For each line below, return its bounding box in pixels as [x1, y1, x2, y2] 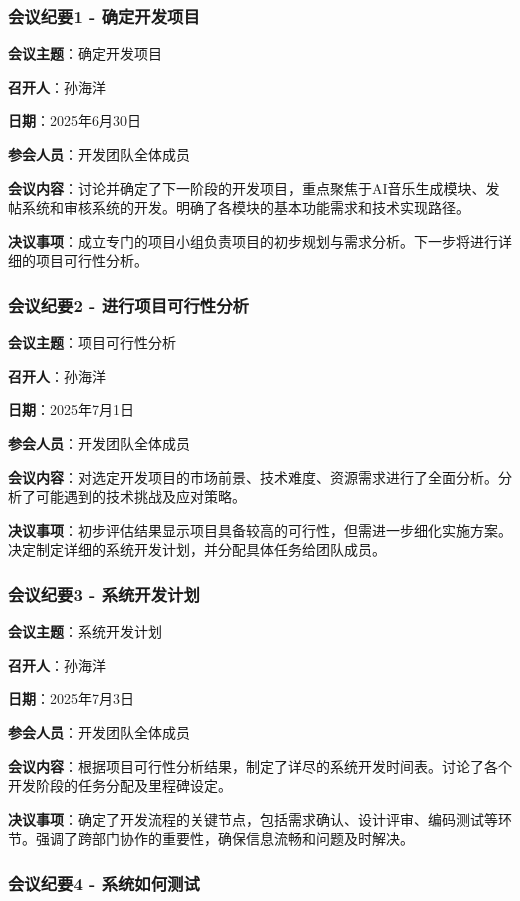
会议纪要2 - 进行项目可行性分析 [8, 292, 249, 317]
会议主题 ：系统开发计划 [8, 621, 162, 642]
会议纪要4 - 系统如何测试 [8, 870, 200, 895]
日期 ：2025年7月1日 [8, 399, 134, 420]
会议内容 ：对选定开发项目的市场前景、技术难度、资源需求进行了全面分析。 [8, 466, 498, 487]
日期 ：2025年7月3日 [8, 688, 134, 709]
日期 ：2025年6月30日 [8, 110, 141, 131]
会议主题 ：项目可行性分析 [8, 332, 176, 353]
